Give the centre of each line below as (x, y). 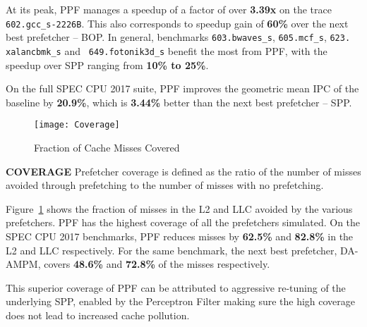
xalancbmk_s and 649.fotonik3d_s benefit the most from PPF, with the (167, 50)
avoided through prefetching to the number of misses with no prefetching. (165, 185)
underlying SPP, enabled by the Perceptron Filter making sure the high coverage (181, 301)
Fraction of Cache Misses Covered (107, 147)
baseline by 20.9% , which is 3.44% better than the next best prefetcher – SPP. (179, 102)
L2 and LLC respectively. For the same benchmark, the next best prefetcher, (172, 250)
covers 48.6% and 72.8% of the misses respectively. (157, 264)
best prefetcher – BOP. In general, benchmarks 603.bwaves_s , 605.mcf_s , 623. (178, 37)
